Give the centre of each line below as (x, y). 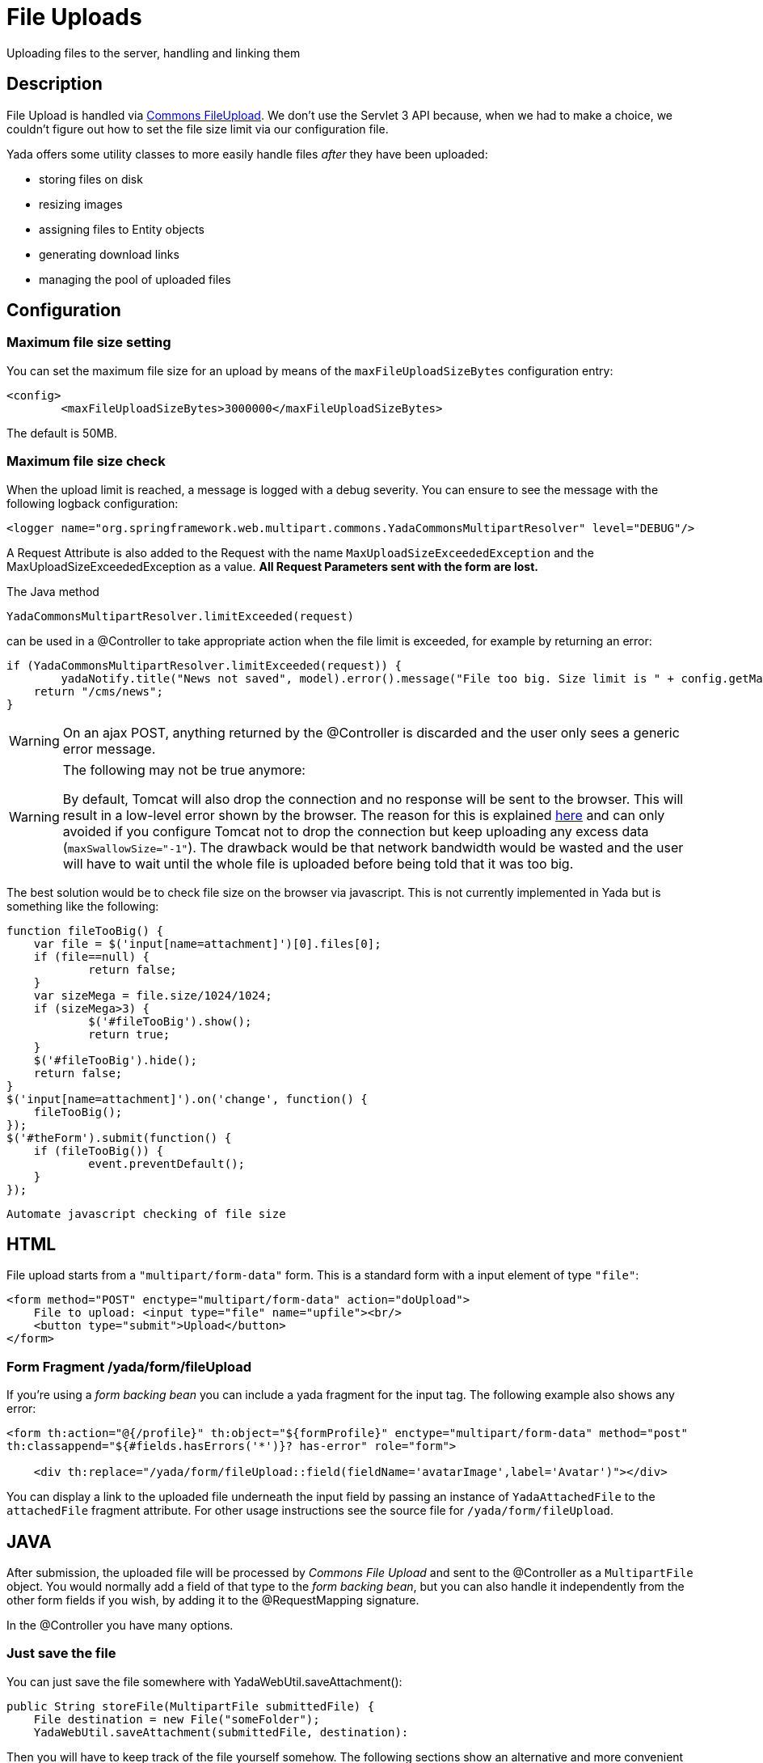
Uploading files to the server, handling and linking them (154, 53)
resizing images (81, 204)
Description (55, 84)
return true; (129, 1034)
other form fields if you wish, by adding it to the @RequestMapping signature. (213, 1600)
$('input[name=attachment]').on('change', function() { (187, 1099)
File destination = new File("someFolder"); (177, 1719)
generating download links (109, 254)
